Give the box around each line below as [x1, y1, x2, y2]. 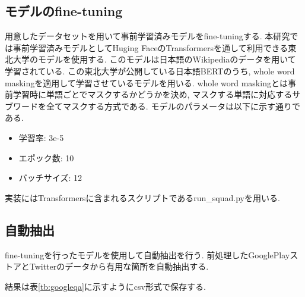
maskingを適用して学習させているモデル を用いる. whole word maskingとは [5, 76, 288, 89]
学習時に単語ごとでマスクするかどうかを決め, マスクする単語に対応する [12, 88, 293, 101]
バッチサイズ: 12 [18, 171, 82, 184]
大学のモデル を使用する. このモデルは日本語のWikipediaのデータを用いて [12, 53, 296, 65]
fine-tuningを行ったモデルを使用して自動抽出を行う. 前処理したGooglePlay [5, 248, 290, 261]
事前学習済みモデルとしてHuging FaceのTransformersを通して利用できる [12, 41, 288, 54]
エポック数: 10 [18, 151, 74, 164]
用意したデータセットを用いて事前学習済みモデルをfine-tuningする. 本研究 [5, 30, 290, 42]
